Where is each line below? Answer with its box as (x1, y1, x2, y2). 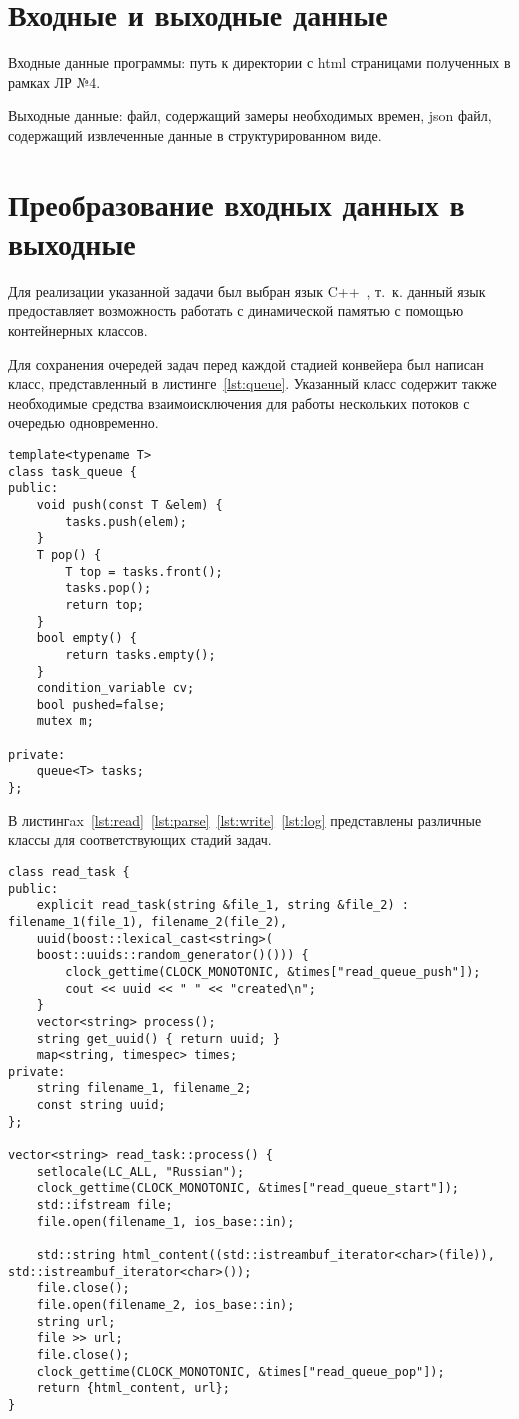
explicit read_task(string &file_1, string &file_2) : (36, 898, 409, 913)
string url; (36, 1314, 116, 1329)
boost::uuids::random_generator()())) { (36, 948, 309, 963)
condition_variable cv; (36, 681, 195, 696)
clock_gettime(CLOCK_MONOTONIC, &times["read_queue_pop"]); (36, 1364, 445, 1379)
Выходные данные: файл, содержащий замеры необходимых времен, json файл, (8, 105, 492, 126)
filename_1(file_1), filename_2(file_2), (8, 914, 288, 929)
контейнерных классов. (8, 320, 148, 340)
